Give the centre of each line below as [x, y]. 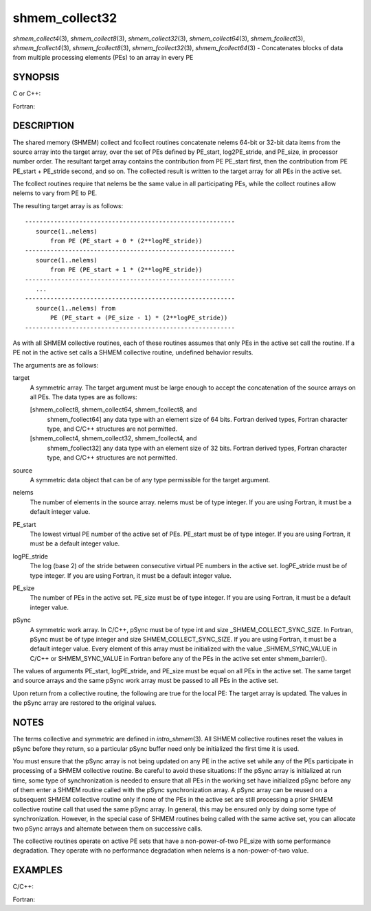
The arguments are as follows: [56, 365]
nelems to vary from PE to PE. [55, 193]
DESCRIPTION [44, 126]
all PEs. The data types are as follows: [83, 397]
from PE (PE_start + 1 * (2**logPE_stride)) [126, 270]
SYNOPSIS [36, 77]
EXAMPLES [38, 870]
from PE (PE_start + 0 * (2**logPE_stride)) [126, 241]
